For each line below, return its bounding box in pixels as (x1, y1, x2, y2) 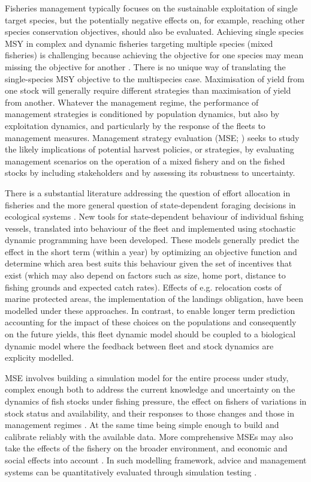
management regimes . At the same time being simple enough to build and (5, 418, 279, 431)
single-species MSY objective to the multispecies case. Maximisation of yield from (5, 72, 304, 85)
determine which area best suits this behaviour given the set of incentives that (5, 257, 292, 270)
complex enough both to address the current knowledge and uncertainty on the (5, 383, 295, 396)
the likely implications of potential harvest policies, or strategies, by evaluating (5, 143, 294, 155)
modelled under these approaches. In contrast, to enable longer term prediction (5, 304, 295, 316)
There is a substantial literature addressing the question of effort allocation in (5, 186, 291, 199)
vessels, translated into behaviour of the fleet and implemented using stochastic (5, 221, 296, 234)
